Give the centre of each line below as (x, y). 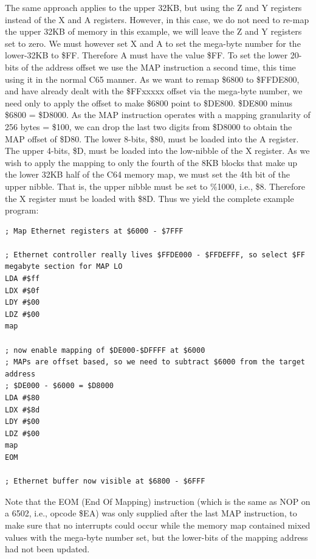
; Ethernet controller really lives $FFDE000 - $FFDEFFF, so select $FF (155, 255)
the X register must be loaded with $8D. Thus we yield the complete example (149, 198)
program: (22, 210)
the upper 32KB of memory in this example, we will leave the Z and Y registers (153, 31)
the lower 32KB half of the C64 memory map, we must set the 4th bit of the (147, 174)
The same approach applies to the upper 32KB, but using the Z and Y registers (153, 7)
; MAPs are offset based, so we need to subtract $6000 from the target (155, 362)
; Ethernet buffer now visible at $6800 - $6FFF (105, 481)
